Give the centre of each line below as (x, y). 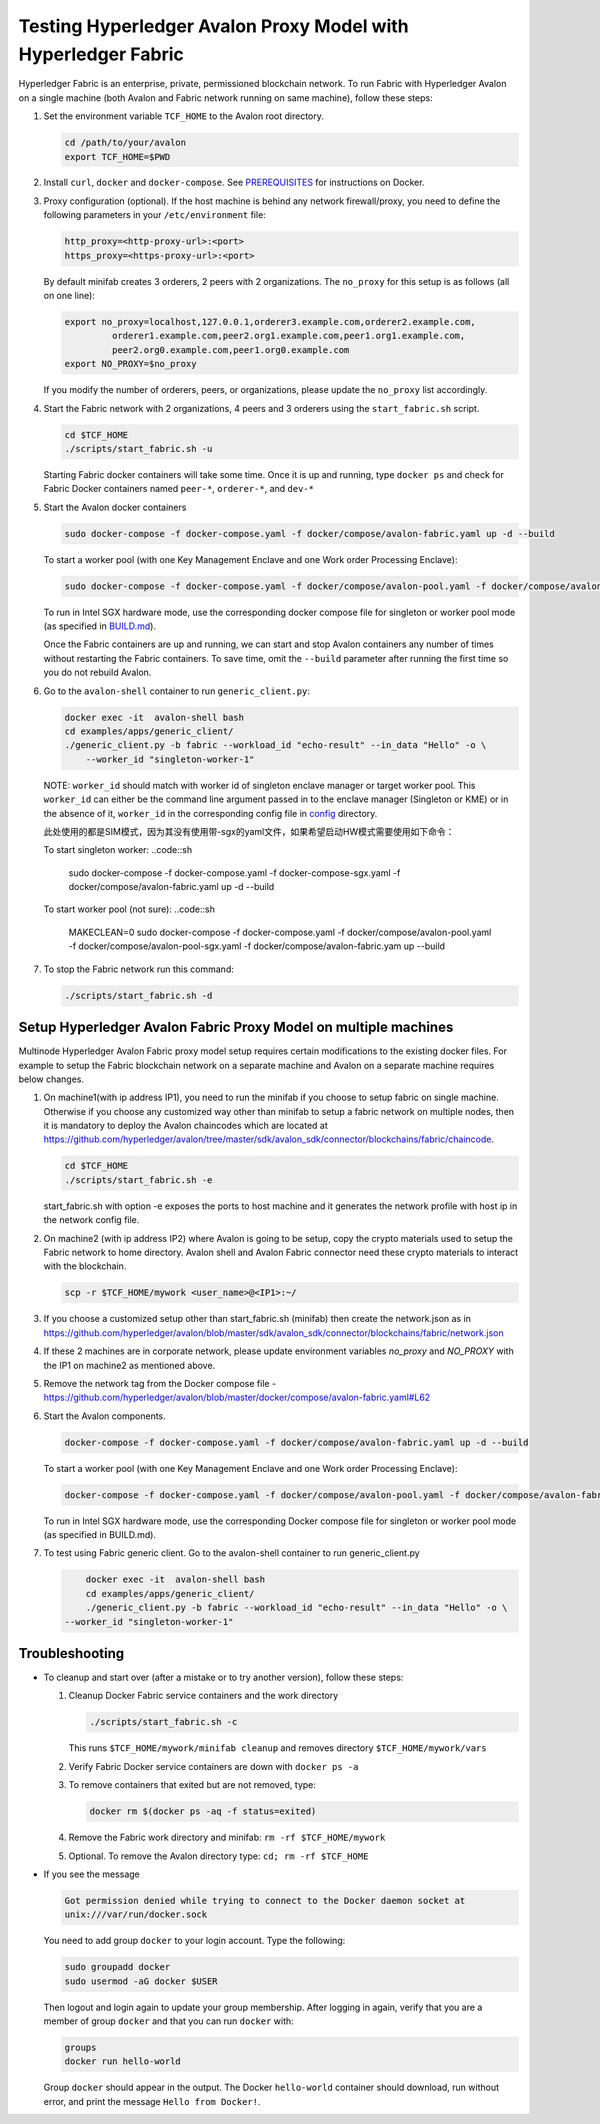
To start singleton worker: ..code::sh (118, 850)
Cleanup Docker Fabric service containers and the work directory (203, 1696)
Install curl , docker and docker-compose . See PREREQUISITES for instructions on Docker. (234, 182)
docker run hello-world (123, 2061)
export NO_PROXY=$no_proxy (130, 364)
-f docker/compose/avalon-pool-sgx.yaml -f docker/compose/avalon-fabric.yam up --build (256, 946)
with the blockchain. (85, 1266)
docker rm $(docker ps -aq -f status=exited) (203, 1811)
